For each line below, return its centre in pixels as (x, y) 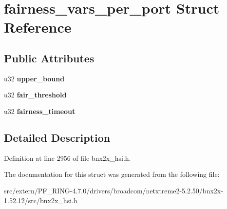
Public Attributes (49, 58)
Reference (38, 27)
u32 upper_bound (34, 78)
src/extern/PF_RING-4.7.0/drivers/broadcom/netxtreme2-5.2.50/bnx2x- (113, 190)
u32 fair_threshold (35, 95)
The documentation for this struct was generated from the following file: (112, 174)
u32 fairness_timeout (40, 111)
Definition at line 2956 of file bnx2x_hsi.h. (67, 158)
